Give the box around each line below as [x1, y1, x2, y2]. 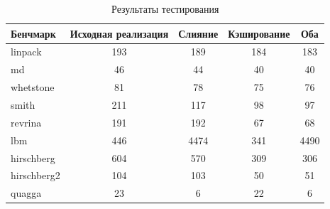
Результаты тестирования [111, 1, 219, 16]
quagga [11, 186, 42, 200]
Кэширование [228, 26, 290, 41]
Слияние [178, 26, 219, 41]
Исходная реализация [70, 26, 169, 41]
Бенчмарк [11, 26, 56, 41]
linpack [11, 44, 42, 59]
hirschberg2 [11, 168, 60, 183]
